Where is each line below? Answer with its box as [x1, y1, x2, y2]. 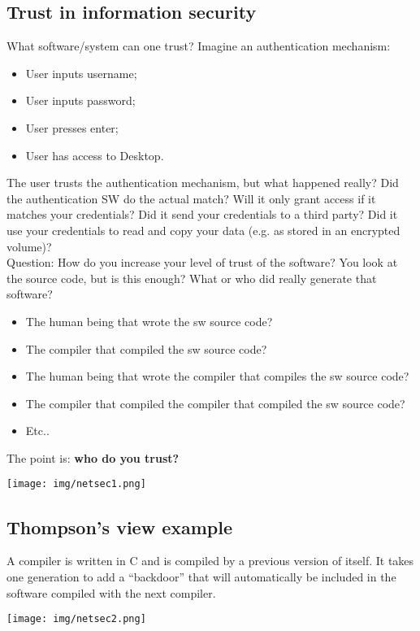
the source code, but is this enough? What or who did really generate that [6, 269, 377, 286]
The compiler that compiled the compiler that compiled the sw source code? [25, 394, 405, 411]
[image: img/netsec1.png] [6, 478, 146, 490]
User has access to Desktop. [25, 146, 164, 163]
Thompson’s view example [6, 514, 232, 539]
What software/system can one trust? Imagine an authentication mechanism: [6, 37, 391, 54]
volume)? [6, 237, 52, 255]
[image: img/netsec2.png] [6, 613, 146, 625]
